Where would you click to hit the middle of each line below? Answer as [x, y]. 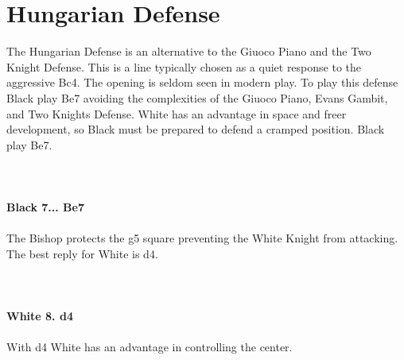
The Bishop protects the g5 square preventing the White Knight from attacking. [202, 238]
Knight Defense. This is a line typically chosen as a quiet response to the [184, 66]
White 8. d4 [40, 316]
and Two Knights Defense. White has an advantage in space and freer [177, 113]
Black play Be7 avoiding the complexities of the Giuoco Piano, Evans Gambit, [197, 97]
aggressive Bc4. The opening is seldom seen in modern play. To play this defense [202, 82]
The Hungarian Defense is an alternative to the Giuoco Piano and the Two [189, 51]
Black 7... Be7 [45, 207]
